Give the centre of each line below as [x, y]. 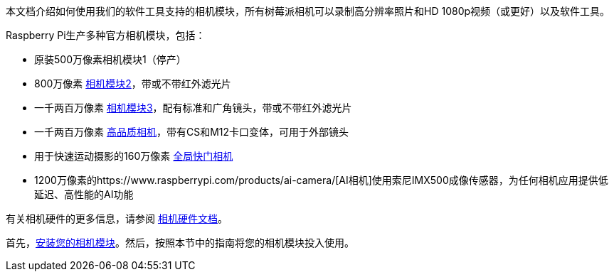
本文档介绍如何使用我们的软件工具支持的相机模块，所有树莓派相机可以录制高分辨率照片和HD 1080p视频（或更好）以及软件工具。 [308, 11]
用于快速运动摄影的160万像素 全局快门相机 [134, 156]
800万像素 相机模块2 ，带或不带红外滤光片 [133, 83]
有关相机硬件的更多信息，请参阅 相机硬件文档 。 [117, 218]
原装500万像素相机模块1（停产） [110, 59]
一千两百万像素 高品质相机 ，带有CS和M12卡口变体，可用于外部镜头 [192, 132]
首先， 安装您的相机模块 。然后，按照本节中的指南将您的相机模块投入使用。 [180, 243]
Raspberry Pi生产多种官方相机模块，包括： [106, 35]
